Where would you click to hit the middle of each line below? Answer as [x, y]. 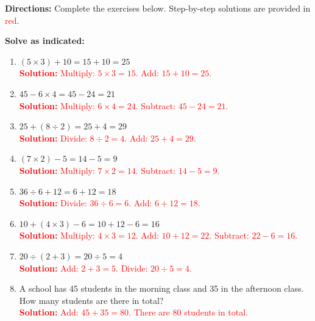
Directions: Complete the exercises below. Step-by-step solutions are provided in [158, 8]
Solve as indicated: [45, 41]
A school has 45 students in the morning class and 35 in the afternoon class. [161, 288]
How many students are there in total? [91, 300]
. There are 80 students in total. [188, 312]
